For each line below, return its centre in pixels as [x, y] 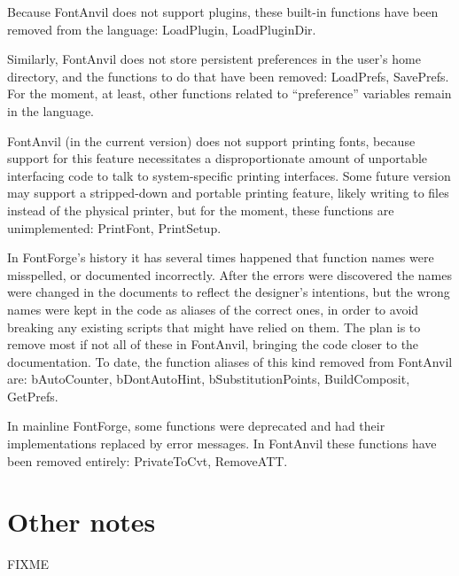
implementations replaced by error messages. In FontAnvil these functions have [222, 444]
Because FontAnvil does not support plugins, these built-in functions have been [223, 12]
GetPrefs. [33, 396]
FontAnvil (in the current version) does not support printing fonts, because [211, 140]
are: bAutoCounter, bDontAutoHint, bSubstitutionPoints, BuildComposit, [209, 379]
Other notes [82, 522]
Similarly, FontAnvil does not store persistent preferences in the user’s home [214, 59]
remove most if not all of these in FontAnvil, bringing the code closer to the [213, 344]
